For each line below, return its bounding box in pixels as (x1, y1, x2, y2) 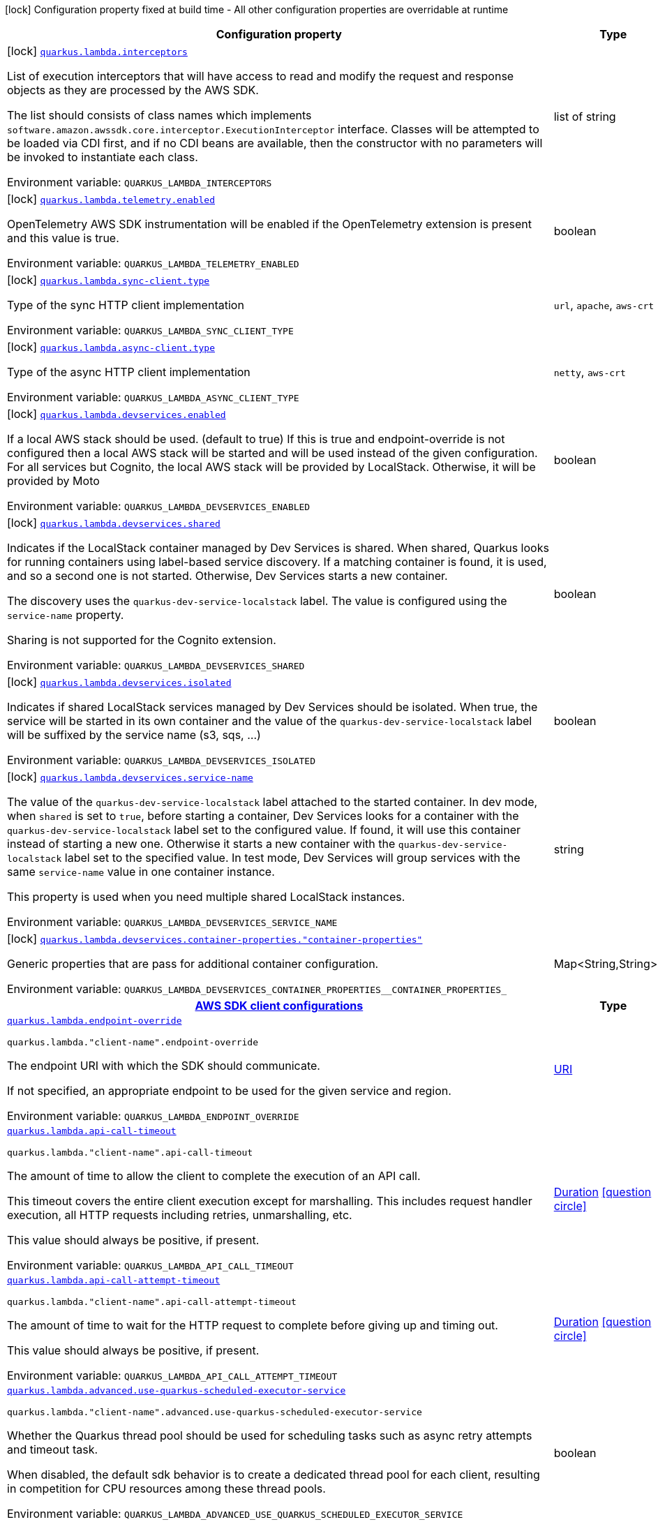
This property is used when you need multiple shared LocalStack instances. (7, 890, 405, 904)
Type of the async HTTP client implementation (7, 365, 251, 379)
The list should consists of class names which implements (7, 108, 312, 122)
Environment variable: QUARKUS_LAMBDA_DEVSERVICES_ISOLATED (7, 753, 316, 767)
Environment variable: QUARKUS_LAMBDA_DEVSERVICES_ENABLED (7, 499, 311, 513)
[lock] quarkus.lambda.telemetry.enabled (7, 192, 216, 206)
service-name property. (7, 608, 124, 622)
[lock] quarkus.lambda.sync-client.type (7, 273, 210, 287)
